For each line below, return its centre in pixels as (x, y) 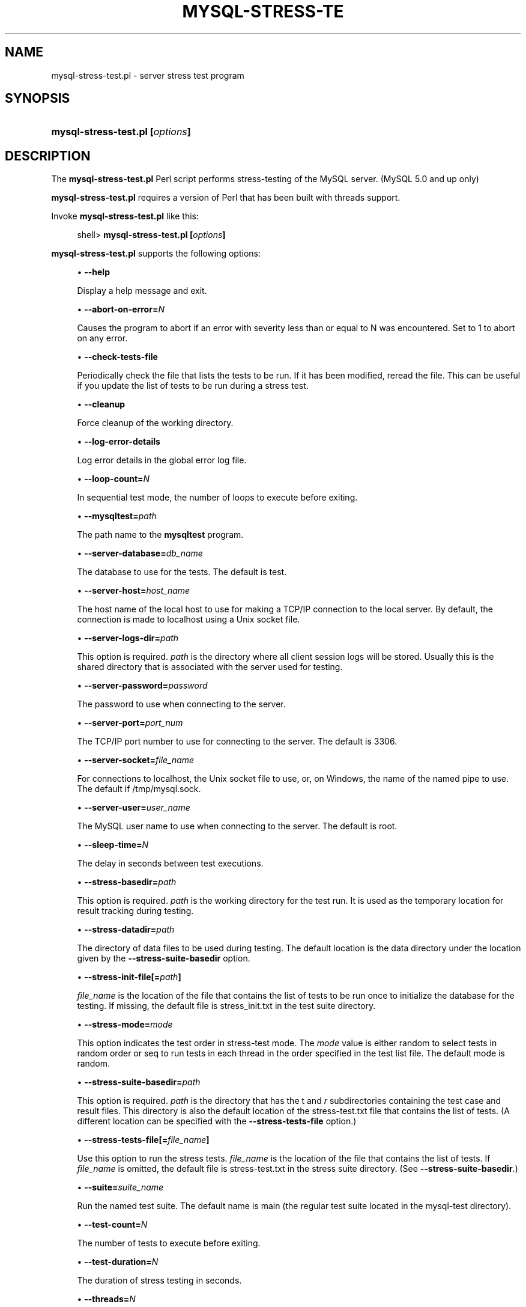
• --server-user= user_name (134, 808)
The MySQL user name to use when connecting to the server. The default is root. (237, 826)
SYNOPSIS (38, 99)
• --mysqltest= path (117, 516)
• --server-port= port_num (130, 723)
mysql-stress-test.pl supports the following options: (156, 254)
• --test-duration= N (118, 1262)
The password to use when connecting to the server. (181, 704)
